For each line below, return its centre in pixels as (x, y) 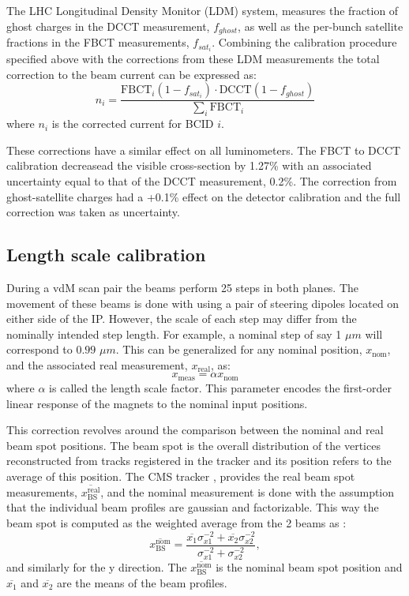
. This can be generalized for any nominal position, (239, 349)
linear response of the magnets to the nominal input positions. (157, 403)
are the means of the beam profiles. (142, 582)
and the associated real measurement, (97, 364)
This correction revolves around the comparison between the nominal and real (195, 430)
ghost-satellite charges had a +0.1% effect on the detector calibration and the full (204, 196)
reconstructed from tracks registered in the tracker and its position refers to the (199, 461)
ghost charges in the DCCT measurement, (108, 26)
